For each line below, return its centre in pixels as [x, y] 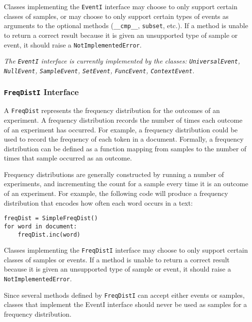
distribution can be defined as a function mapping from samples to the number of [125, 148]
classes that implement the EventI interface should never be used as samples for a [126, 304]
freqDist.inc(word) [49, 234]
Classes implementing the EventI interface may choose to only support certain [121, 6]
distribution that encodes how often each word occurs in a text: [98, 202]
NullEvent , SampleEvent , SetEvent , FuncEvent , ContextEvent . [99, 70]
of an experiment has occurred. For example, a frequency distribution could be [121, 129]
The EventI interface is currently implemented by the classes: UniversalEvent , [122, 61]
